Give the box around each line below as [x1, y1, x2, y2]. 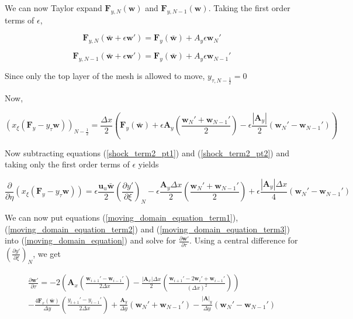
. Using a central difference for [189, 234, 298, 246]
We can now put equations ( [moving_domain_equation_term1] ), [5, 211, 238, 224]
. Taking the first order [208, 2, 290, 13]
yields [138, 158, 159, 170]
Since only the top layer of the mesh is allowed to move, [5, 69, 205, 81]
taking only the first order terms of [5, 158, 130, 170]
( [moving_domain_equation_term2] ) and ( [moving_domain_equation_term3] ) [5, 222, 290, 235]
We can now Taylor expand [5, 2, 102, 13]
